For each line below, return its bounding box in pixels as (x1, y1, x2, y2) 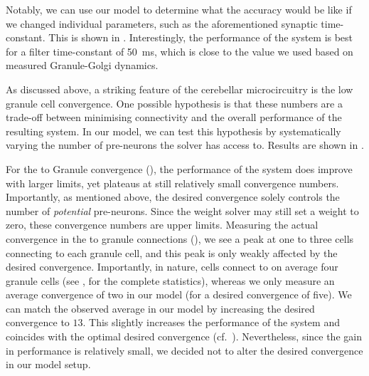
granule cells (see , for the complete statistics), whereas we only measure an (6, 273, 335, 288)
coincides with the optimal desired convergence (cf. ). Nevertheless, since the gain (6, 329, 362, 344)
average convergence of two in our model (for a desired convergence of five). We (6, 287, 352, 302)
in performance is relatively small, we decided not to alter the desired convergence (6, 343, 363, 357)
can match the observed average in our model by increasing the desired (6, 301, 315, 315)
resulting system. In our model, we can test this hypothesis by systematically (6, 123, 341, 138)
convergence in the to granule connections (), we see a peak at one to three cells (6, 231, 354, 246)
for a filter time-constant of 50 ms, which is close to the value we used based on (6, 43, 353, 58)
